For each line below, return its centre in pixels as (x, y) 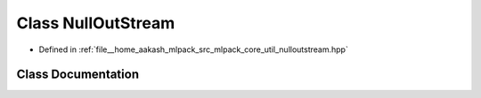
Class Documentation (78, 75)
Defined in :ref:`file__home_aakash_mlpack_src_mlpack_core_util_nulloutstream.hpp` (194, 49)
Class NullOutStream (96, 23)
